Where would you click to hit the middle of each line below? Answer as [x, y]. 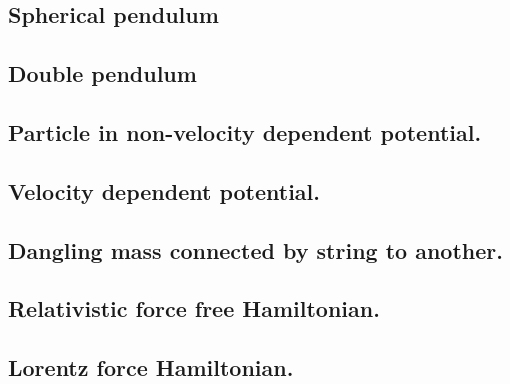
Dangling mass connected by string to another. [255, 249]
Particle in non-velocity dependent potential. [245, 131]
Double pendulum [102, 73]
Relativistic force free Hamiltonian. [194, 308]
